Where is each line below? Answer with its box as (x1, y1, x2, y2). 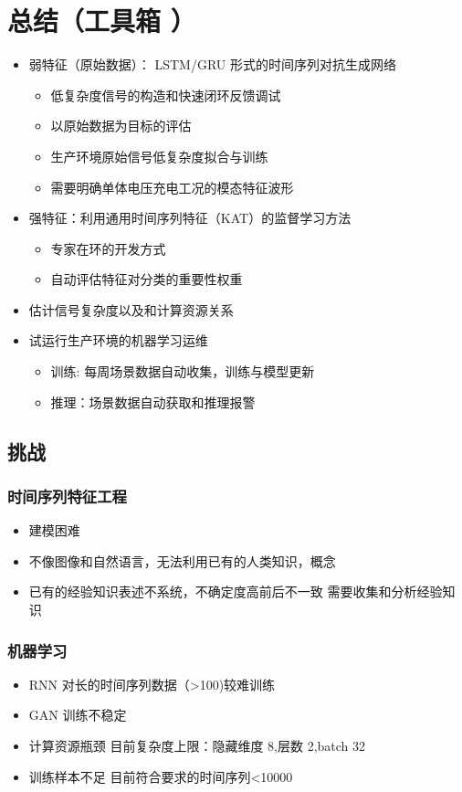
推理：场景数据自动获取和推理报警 (50, 392, 256, 411)
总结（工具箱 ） (7, 2, 196, 39)
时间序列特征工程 (7, 484, 127, 507)
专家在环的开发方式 (50, 238, 166, 258)
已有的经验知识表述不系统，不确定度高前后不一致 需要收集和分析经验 (28, 582, 443, 601)
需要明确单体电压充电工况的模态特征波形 (50, 177, 294, 196)
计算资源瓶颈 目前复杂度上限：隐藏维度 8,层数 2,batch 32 (28, 736, 366, 755)
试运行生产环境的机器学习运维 (28, 331, 208, 350)
